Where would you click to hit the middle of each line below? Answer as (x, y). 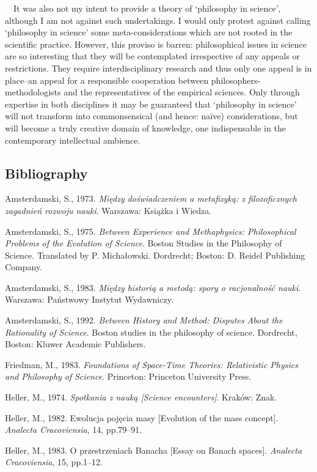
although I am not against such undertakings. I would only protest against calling (158, 20)
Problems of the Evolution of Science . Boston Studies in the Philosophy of (144, 243)
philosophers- (236, 80)
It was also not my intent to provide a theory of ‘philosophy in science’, (147, 8)
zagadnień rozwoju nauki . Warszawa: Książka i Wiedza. (108, 210)
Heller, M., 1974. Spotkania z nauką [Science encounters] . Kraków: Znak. (141, 397)
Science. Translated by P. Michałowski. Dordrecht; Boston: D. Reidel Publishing (155, 255)
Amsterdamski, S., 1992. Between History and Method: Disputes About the (144, 320)
